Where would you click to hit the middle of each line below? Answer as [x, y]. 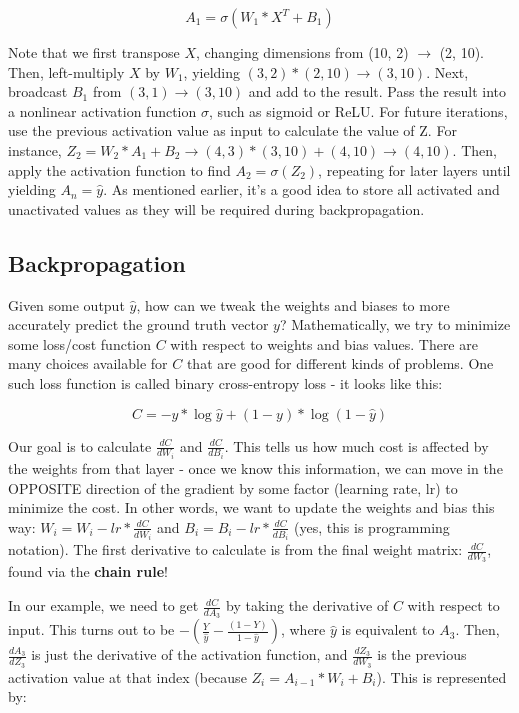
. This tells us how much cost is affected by [356, 445]
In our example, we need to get [103, 605]
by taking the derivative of [307, 605]
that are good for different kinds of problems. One [340, 363]
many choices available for [88, 363]
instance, [35, 149]
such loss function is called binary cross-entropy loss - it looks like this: [225, 382]
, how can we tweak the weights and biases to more [293, 304]
